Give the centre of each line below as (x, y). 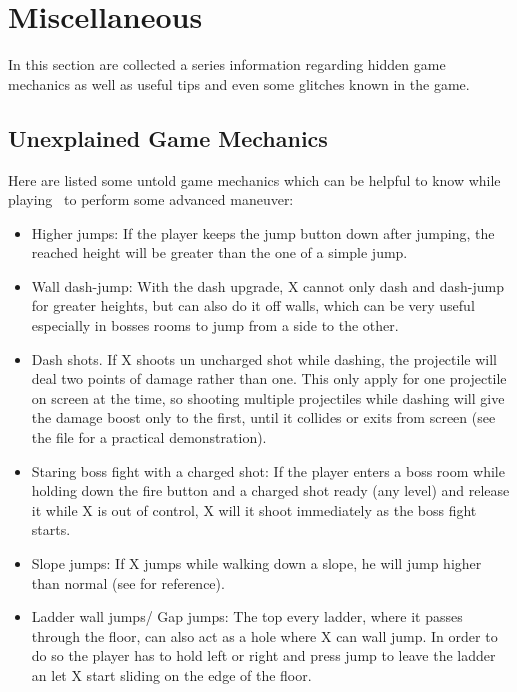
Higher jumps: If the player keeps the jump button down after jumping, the (263, 232)
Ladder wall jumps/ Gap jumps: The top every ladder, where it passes (247, 616)
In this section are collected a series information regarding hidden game (227, 64)
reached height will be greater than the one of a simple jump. (219, 252)
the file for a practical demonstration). (149, 437)
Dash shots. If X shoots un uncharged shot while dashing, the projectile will (264, 358)
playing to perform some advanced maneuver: (151, 199)
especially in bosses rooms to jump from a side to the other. (215, 325)
